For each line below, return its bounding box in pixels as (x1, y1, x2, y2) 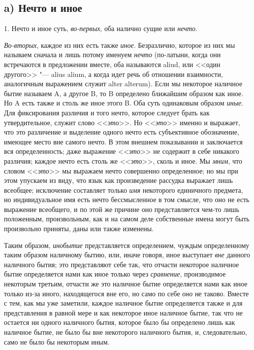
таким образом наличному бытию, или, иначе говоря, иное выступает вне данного (4, 249, 251, 260)
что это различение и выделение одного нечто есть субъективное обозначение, (4, 127, 239, 137)
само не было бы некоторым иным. (4, 336, 110, 347)
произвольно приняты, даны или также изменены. (4, 223, 154, 234)
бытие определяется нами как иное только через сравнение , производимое (4, 269, 226, 279)
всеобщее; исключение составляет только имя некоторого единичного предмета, (4, 184, 243, 195)
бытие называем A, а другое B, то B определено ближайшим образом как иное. (4, 88, 244, 98)
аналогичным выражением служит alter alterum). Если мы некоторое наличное (4, 78, 243, 89)
